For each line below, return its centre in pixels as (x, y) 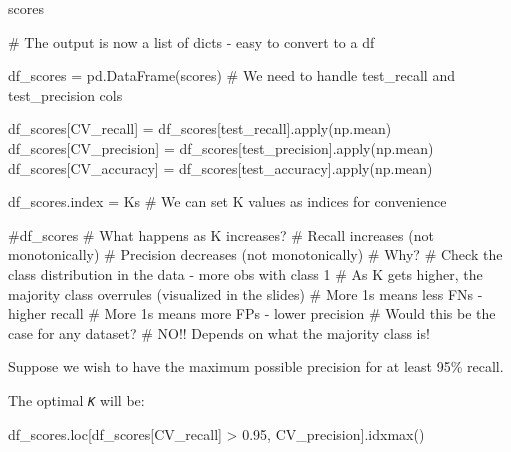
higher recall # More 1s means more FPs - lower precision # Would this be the (252, 313)
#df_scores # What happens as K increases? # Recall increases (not (221, 234)
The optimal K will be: (76, 399)
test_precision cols (65, 94)
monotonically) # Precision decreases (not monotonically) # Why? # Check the (255, 254)
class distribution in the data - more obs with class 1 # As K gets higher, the (245, 273)
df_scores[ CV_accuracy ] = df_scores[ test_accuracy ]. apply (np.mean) (220, 167)
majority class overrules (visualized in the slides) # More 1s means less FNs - (245, 293)
